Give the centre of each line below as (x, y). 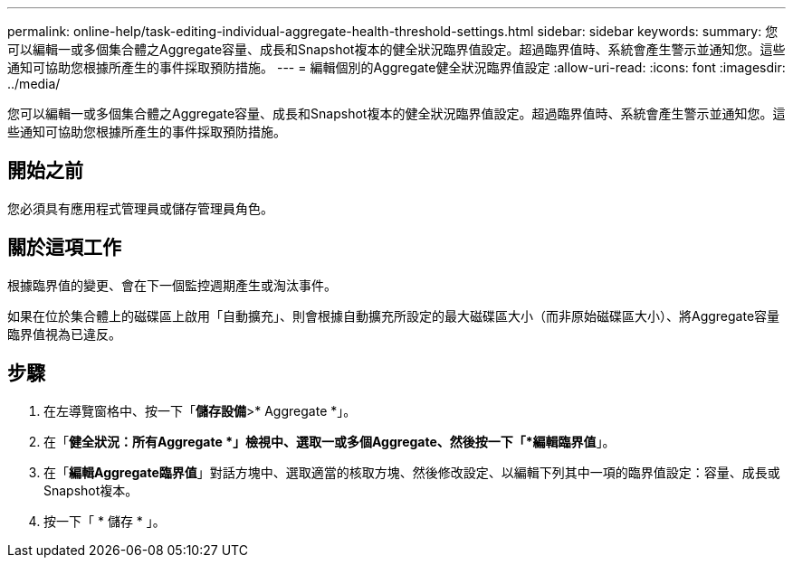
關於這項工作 (64, 248)
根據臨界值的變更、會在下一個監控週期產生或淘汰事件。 (172, 285)
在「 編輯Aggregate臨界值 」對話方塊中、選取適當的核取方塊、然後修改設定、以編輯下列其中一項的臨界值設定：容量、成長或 (412, 472)
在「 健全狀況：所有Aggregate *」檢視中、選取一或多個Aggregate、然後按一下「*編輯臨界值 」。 (330, 441)
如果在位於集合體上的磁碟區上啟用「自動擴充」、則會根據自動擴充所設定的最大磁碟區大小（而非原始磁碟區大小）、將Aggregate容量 (394, 315)
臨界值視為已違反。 (64, 334)
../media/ (34, 84)
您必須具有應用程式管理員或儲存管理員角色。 (140, 208)
